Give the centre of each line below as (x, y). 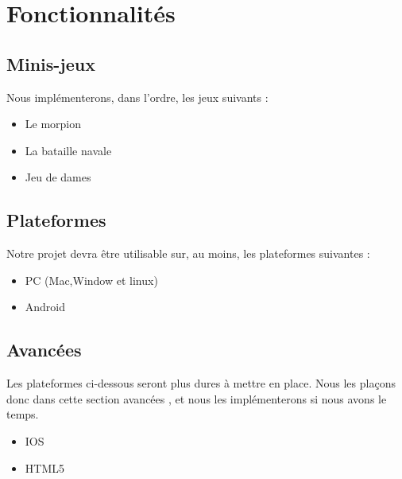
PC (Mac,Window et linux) (91, 280)
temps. (23, 414)
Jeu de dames (58, 177)
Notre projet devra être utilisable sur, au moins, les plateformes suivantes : (188, 253)
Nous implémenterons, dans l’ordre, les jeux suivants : (137, 97)
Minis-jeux (51, 63)
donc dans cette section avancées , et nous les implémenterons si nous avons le (197, 398)
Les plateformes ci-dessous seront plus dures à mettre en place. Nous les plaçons (201, 383)
